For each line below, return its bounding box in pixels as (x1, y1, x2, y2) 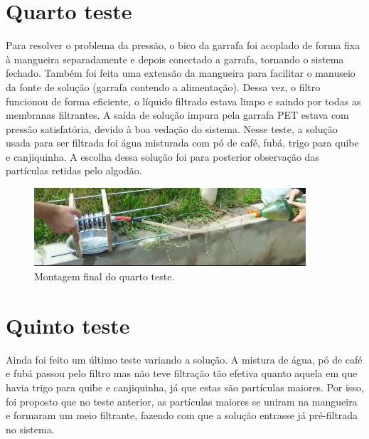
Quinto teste (6, 310, 130, 339)
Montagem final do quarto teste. (34, 269, 175, 283)
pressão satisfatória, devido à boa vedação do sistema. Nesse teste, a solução (6, 121, 338, 136)
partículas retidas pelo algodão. (6, 163, 142, 178)
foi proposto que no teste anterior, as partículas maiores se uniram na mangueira (6, 393, 358, 408)
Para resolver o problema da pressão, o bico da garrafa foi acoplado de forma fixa (6, 38, 360, 53)
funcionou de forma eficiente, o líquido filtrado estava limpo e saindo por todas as (6, 93, 361, 108)
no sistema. (6, 421, 55, 436)
